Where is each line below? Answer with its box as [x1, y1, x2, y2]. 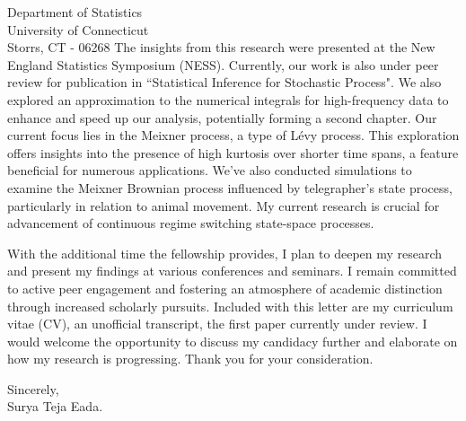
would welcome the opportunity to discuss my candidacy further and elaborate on [7, 331, 458, 350]
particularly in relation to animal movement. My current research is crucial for [7, 196, 440, 215]
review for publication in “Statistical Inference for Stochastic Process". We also [7, 73, 442, 92]
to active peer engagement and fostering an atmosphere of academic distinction [7, 278, 443, 297]
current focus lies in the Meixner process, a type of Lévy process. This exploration [7, 126, 460, 145]
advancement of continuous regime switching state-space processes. [7, 214, 374, 232]
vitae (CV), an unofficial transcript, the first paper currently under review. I [7, 314, 427, 333]
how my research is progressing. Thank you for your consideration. [7, 349, 374, 368]
